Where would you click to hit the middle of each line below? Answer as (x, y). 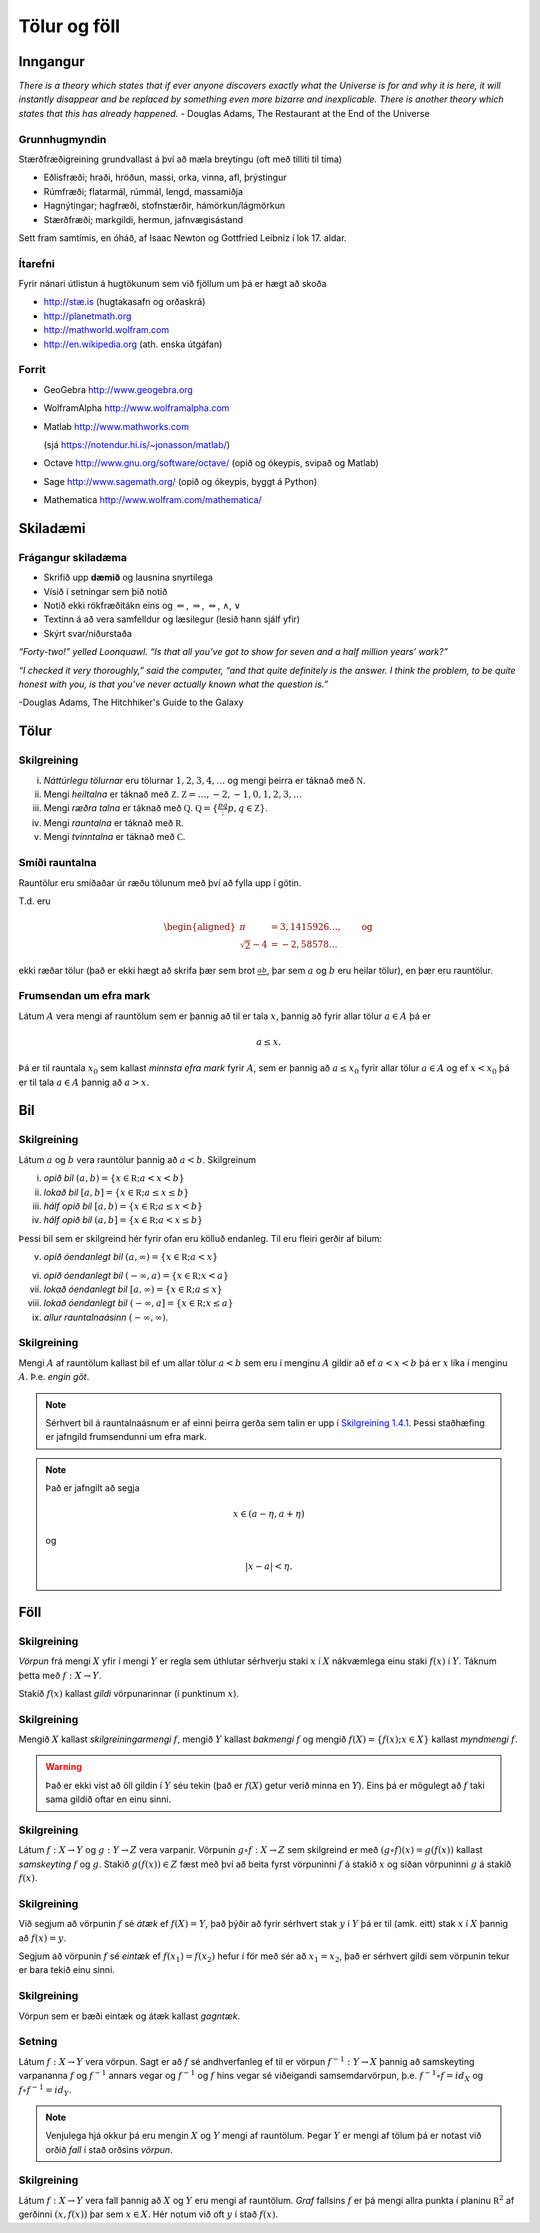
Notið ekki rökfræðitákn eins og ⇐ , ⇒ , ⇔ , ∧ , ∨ (142, 606)
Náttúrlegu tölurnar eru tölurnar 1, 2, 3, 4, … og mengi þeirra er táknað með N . (204, 780)
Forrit (32, 370)
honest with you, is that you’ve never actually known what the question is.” (173, 684)
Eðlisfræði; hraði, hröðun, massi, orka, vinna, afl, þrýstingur (165, 177)
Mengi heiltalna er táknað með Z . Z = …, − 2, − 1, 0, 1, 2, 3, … (173, 794)
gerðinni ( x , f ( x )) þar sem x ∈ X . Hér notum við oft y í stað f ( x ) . (148, 2214)
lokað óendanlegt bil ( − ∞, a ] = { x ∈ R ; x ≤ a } (138, 1303)
